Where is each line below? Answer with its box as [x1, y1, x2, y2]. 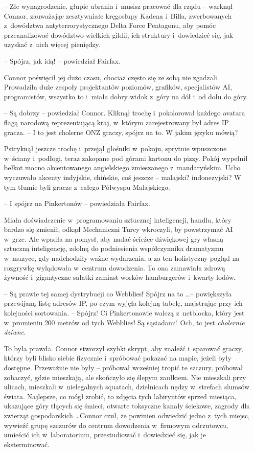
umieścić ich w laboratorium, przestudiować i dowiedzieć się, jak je [4, 429, 206, 440]
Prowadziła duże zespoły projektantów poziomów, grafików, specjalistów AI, [4, 82, 232, 92]
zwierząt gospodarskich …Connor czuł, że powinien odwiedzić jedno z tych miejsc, [4, 410, 250, 420]
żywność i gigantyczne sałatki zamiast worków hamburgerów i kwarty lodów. [4, 272, 236, 282]
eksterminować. [4, 439, 50, 449]
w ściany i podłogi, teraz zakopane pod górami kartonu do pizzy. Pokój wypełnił [4, 153, 248, 163]
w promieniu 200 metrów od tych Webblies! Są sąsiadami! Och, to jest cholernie [4, 317, 245, 327]
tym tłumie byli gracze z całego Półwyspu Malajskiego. [4, 181, 170, 192]
